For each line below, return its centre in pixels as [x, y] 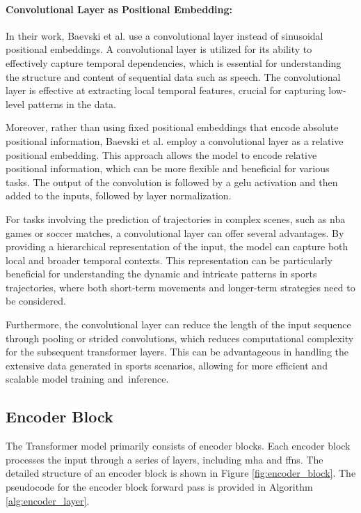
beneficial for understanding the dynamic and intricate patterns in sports [161, 274]
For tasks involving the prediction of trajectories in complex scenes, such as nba [176, 219]
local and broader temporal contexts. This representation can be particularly [169, 260]
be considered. [36, 301]
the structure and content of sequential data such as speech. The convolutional [173, 76]
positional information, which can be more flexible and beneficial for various [168, 168]
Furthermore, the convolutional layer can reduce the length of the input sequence [178, 324]
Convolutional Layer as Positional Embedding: [119, 9]
